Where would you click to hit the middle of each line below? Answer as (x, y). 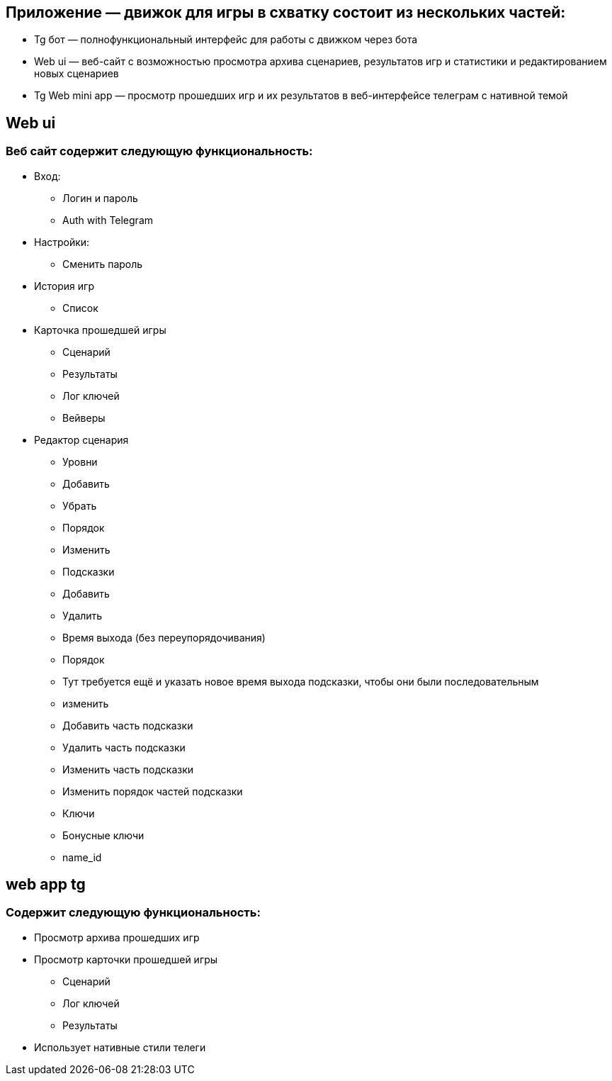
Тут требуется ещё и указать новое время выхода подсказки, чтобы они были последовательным (301, 681)
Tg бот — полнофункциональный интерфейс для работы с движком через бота (226, 40)
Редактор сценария (81, 439)
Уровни (80, 461)
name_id (82, 857)
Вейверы (84, 418)
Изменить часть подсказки (128, 769)
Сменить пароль (103, 264)
